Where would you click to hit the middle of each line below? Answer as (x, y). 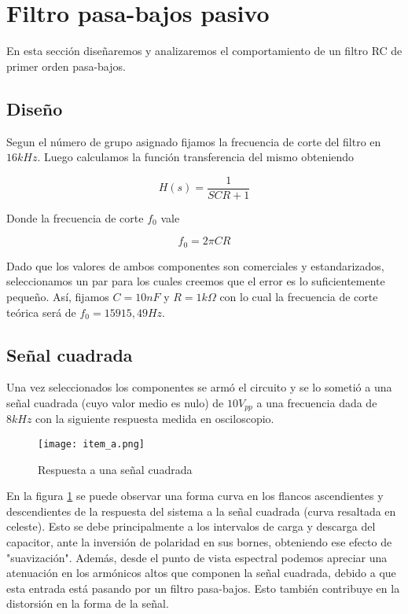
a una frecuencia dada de (317, 402)
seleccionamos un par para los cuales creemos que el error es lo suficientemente (196, 281)
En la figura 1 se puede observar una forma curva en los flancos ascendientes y (195, 496)
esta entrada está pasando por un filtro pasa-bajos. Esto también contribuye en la (203, 588)
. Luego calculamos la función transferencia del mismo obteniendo (196, 157)
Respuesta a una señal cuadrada (115, 469)
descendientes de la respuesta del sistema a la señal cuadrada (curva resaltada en (201, 511)
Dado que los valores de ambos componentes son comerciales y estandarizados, (195, 265)
